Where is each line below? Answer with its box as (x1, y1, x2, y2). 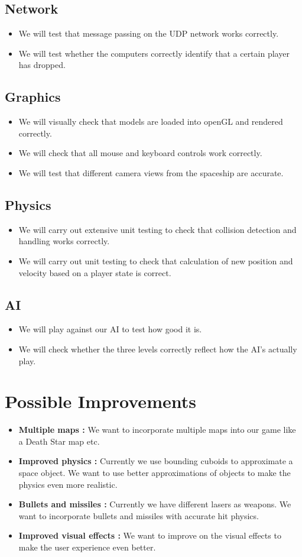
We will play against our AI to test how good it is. (18, 323, 202, 335)
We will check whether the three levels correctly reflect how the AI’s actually (18, 342, 297, 355)
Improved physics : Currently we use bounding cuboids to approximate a (18, 455, 293, 467)
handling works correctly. (18, 235, 110, 247)
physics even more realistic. (18, 478, 118, 490)
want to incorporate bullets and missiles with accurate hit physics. (18, 509, 259, 522)
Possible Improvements (5, 389, 196, 413)
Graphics (5, 88, 61, 106)
